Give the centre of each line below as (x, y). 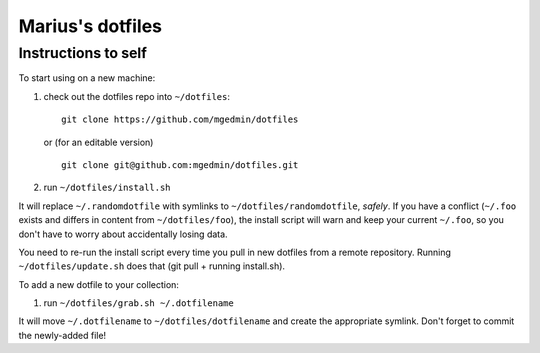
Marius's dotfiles (90, 26)
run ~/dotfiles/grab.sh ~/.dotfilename (138, 303)
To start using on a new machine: (87, 78)
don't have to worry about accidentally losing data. (123, 234)
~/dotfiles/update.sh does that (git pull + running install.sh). (151, 266)
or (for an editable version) (98, 142)
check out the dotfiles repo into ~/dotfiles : (136, 96)
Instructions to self (82, 53)
